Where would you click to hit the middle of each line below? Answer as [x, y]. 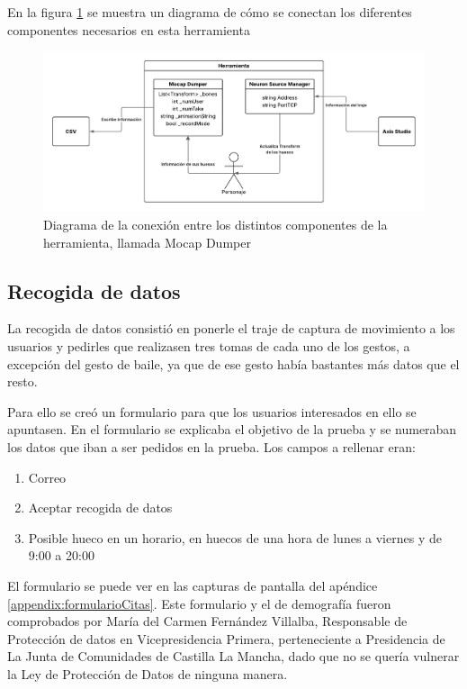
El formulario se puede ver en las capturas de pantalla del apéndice [193, 585]
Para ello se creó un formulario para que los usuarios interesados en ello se [212, 411]
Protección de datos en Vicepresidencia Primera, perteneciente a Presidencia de [226, 638]
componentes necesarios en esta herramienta [129, 29]
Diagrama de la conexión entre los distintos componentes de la [216, 224]
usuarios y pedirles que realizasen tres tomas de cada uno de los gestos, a [209, 345]
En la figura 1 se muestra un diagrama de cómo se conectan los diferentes [210, 12]
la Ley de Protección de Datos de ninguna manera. [148, 673]
